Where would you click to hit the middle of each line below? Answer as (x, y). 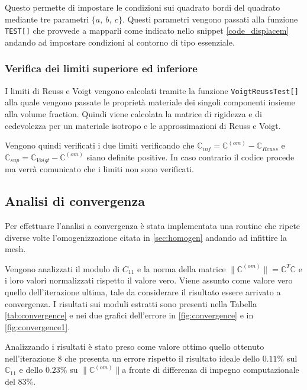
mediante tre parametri (47, 19)
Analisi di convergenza (75, 201)
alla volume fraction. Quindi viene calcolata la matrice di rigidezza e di (133, 113)
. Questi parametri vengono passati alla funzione (210, 19)
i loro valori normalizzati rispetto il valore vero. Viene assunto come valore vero (149, 280)
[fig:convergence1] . (38, 326)
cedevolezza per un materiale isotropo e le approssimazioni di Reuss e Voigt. (143, 125)
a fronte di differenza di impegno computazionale (211, 370)
